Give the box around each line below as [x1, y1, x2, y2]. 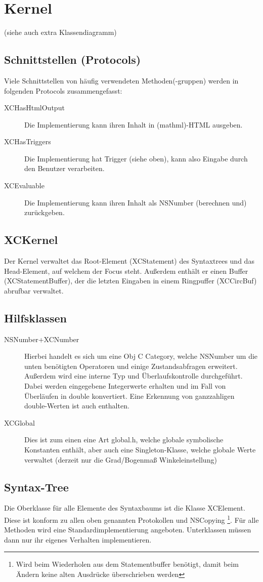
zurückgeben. [24, 207, 65, 218]
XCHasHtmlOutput [4, 102, 65, 113]
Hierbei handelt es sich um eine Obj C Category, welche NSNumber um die [24, 351, 258, 361]
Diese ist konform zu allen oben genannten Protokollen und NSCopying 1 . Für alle [4, 513, 259, 525]
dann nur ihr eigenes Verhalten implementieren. [4, 534, 152, 545]
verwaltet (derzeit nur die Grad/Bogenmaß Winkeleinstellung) [24, 454, 217, 465]
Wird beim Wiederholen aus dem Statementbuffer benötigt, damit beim [16, 559, 239, 569]
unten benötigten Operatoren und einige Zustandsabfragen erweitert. [24, 360, 238, 371]
